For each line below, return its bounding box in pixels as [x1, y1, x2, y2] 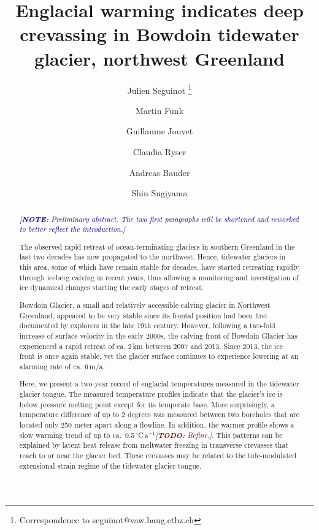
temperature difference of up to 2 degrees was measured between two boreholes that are [19, 409, 300, 420]
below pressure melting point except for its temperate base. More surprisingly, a [19, 399, 275, 409]
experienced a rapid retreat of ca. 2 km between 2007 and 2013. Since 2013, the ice [19, 340, 283, 351]
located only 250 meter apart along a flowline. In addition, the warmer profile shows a [19, 420, 294, 429]
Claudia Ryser [133, 145, 186, 158]
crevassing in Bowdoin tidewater [20, 21, 299, 47]
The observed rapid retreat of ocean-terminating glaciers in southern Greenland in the [19, 241, 295, 252]
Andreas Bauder [129, 166, 190, 179]
